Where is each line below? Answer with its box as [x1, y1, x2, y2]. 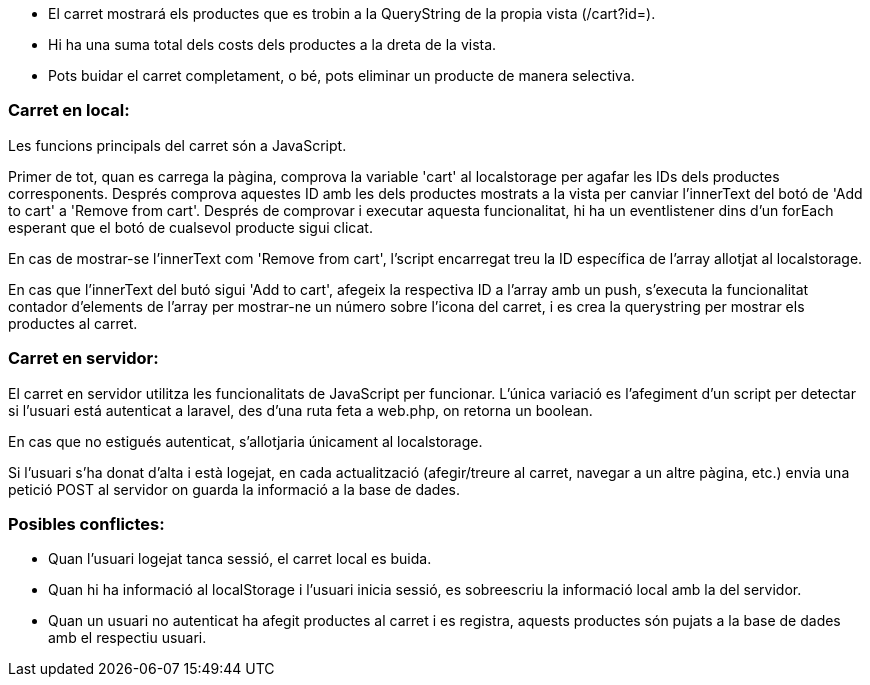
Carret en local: [8, 100, 130, 121]
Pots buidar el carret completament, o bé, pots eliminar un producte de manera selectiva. [48, 67, 635, 84]
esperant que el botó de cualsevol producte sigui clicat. [8, 218, 373, 236]
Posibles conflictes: [8, 513, 165, 534]
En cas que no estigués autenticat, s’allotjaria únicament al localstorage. [8, 432, 483, 450]
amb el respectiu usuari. [48, 629, 207, 647]
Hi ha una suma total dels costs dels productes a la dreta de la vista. [48, 36, 497, 53]
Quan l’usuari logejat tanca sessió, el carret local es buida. [48, 550, 432, 568]
